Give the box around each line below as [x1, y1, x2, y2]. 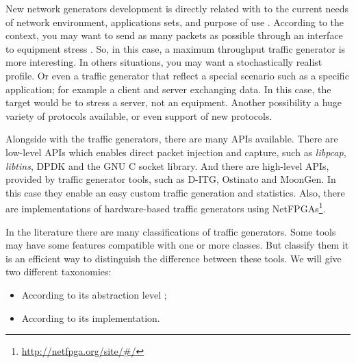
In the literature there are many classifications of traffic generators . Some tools [5, 224, 336, 238]
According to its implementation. [21, 310, 160, 325]
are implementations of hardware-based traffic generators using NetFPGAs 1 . [5, 199, 326, 215]
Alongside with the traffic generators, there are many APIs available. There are [5, 132, 338, 146]
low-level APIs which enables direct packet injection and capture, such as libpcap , [5, 145, 346, 159]
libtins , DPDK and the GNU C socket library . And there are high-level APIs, [5, 158, 329, 173]
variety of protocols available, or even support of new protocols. [5, 108, 272, 123]
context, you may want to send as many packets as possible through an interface [5, 28, 343, 42]
